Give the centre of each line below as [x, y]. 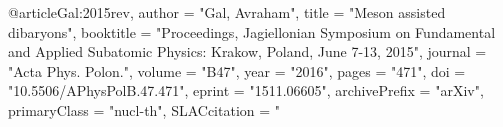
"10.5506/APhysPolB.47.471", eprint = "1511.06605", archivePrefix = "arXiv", [246, 90]
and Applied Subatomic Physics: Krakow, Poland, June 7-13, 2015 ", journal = [247, 51]
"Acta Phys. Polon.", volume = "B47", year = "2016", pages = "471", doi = [237, 70]
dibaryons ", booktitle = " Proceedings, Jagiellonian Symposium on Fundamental [252, 31]
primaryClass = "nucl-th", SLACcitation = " [144, 109]
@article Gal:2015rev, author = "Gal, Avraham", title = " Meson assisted [227, 12]
